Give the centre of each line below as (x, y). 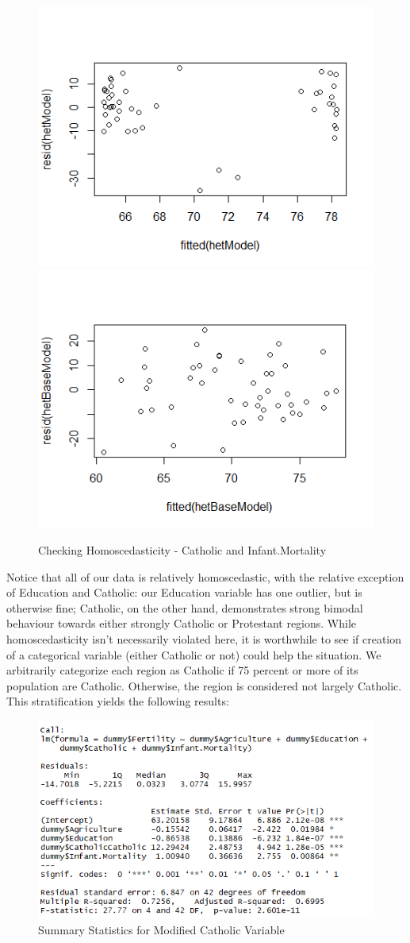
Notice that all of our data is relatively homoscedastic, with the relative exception (205, 576)
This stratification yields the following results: (118, 701)
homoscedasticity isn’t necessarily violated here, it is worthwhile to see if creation (204, 638)
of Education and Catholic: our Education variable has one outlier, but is (184, 592)
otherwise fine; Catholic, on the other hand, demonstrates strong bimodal (185, 607)
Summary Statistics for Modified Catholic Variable (161, 930)
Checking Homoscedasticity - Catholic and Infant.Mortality (182, 549)
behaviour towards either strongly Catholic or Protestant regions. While (182, 623)
